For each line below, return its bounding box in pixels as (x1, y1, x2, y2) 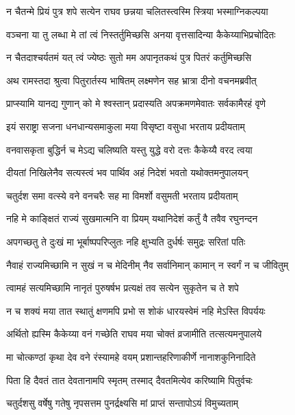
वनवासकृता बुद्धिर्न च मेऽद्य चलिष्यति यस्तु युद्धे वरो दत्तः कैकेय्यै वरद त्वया (6, 142, 253, 156)
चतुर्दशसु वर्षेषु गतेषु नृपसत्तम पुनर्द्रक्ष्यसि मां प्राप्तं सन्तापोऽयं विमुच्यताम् (6, 396, 239, 410)
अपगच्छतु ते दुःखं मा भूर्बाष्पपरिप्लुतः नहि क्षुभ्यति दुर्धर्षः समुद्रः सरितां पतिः (6, 234, 246, 248)
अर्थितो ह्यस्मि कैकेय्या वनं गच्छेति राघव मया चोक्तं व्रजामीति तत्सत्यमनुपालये (6, 327, 262, 341)
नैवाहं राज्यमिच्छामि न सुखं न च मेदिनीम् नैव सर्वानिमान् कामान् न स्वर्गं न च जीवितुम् (6, 257, 289, 272)
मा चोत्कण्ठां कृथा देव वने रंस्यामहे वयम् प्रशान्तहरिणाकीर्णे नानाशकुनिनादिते (6, 349, 256, 364)
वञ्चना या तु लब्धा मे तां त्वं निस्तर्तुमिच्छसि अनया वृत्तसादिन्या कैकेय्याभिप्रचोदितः (6, 27, 276, 41)
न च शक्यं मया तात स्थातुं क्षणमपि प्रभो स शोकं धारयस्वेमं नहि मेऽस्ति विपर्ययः (6, 303, 266, 318)
